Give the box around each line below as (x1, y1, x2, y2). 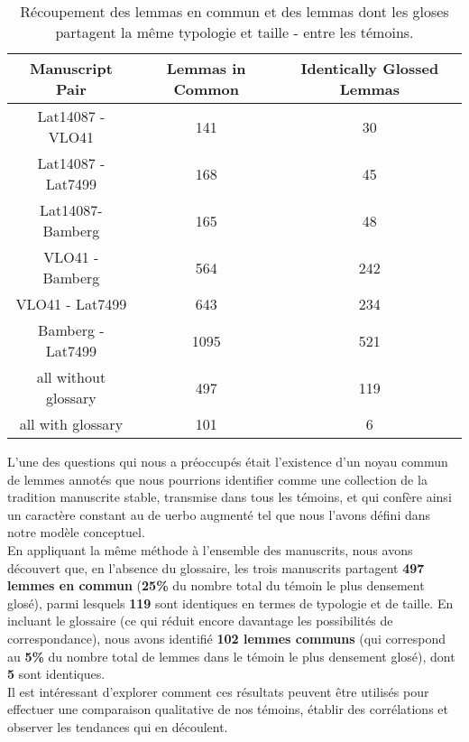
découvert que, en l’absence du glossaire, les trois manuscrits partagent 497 (7, 558, 425, 577)
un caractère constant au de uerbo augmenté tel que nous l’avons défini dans (7, 505, 431, 524)
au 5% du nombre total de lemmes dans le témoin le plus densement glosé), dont (7, 646, 455, 665)
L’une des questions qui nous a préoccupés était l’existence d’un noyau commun (7, 452, 448, 470)
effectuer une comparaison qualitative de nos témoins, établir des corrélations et (7, 700, 448, 719)
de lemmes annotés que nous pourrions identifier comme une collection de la (7, 469, 428, 488)
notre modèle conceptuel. (7, 523, 145, 542)
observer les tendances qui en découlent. (7, 717, 228, 736)
